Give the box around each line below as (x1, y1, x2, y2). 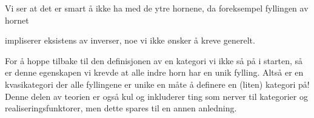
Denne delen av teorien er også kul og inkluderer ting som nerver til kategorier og (5, 90, 308, 102)
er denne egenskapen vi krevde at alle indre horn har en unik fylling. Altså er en (5, 66, 304, 79)
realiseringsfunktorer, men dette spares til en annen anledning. (5, 102, 237, 114)
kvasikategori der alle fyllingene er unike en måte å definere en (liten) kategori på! (5, 77, 310, 90)
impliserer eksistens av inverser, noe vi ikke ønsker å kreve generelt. (5, 34, 255, 47)
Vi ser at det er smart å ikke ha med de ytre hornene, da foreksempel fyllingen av (5, 2, 309, 14)
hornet (5, 13, 29, 26)
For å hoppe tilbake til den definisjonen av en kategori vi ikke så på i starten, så (5, 54, 303, 67)
